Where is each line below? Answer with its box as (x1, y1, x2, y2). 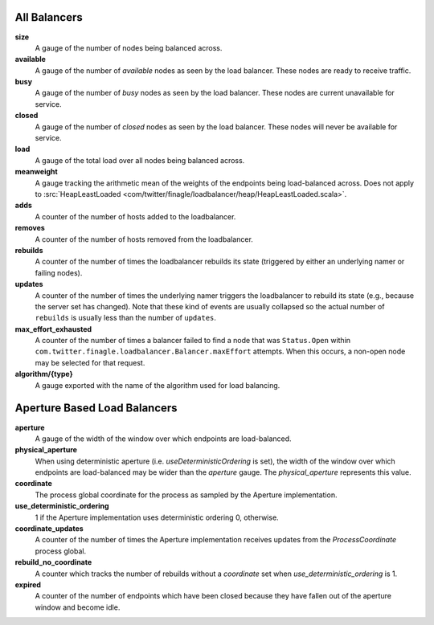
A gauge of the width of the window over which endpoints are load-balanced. (35, 434, 293, 443)
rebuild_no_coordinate (14, 558, 92, 567)
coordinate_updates (14, 524, 84, 533)
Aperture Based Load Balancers (14, 402, 178, 415)
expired (14, 580, 42, 590)
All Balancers (14, 10, 84, 24)
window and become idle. (35, 603, 121, 612)
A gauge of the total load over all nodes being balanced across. (35, 155, 245, 165)
